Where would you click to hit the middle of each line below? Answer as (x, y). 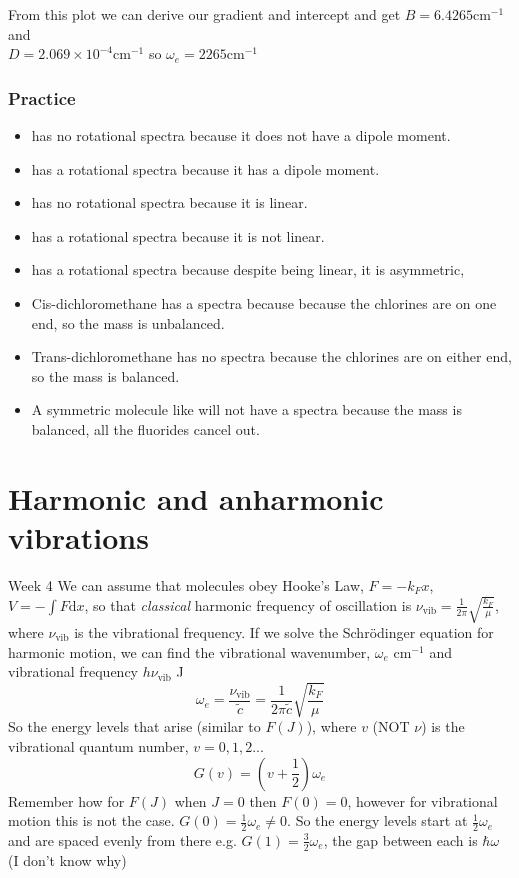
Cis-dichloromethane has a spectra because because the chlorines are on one (264, 302)
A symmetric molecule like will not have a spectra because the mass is (246, 409)
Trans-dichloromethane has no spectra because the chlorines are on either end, (271, 356)
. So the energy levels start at (377, 820)
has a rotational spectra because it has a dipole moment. (205, 168)
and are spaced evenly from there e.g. (122, 839)
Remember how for (66, 800)
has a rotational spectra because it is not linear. (178, 235)
